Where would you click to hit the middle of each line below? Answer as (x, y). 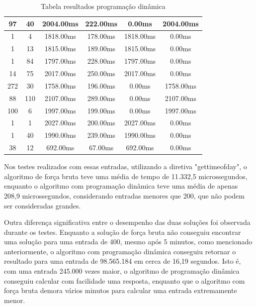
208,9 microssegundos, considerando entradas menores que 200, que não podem (124, 195)
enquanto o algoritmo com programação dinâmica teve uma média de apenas (121, 186)
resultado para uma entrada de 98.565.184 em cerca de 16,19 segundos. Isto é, (123, 261)
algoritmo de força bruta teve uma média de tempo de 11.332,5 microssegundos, (126, 176)
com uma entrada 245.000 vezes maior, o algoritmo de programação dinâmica (122, 271)
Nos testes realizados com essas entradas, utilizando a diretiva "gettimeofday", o (126, 166)
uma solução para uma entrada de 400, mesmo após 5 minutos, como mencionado (128, 242)
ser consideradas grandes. (43, 205)
